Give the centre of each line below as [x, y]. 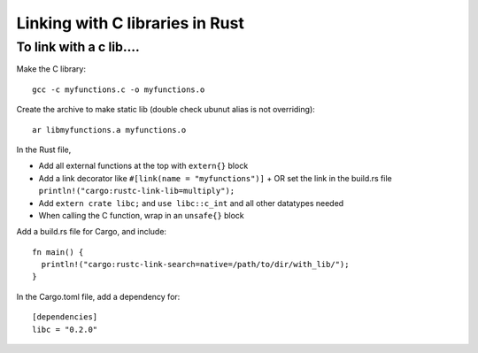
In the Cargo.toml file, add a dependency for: [98, 296]
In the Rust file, [44, 150]
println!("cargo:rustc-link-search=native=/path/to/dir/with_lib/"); [195, 265]
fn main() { [58, 252]
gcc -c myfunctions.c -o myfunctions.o [119, 89]
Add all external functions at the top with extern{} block [143, 166]
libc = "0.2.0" [65, 329]
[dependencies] [65, 317]
